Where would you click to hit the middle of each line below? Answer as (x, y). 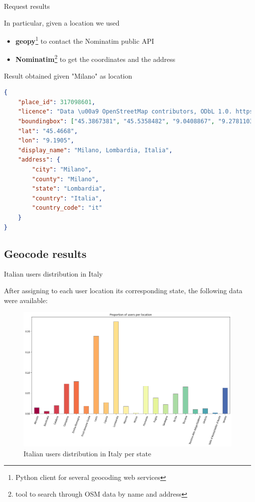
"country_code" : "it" (67, 208)
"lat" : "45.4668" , (48, 131)
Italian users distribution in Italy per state (88, 453)
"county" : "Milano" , (65, 179)
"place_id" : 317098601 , (57, 102)
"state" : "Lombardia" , (69, 189)
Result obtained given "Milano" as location (68, 75)
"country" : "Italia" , (67, 198)
